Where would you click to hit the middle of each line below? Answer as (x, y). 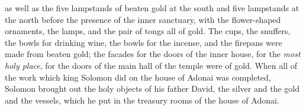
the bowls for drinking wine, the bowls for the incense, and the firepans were (144, 42)
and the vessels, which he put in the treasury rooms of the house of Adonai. (142, 100)
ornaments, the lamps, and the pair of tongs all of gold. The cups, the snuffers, (148, 31)
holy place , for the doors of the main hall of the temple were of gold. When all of (151, 65)
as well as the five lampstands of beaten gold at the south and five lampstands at (152, 8)
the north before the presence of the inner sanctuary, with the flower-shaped (143, 19)
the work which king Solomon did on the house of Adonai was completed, (138, 77)
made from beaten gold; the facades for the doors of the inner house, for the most (153, 54)
